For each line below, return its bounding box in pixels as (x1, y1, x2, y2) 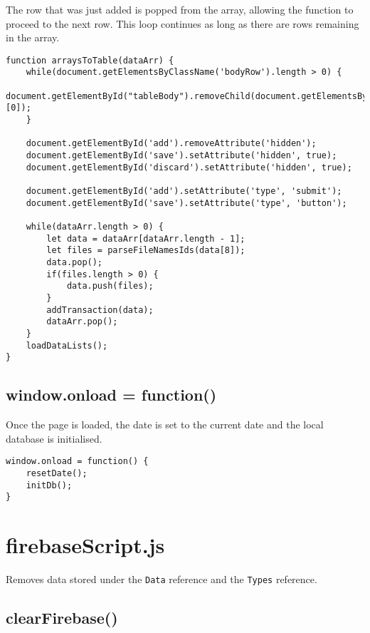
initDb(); (26, 480, 73, 490)
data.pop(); (46, 257, 103, 267)
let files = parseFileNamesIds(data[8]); (46, 245, 245, 256)
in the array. (6, 30, 60, 45)
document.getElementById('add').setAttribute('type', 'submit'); (26, 186, 342, 196)
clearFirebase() (6, 607, 118, 629)
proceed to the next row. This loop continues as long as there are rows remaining (6, 16, 359, 31)
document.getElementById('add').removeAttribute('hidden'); (26, 138, 317, 149)
